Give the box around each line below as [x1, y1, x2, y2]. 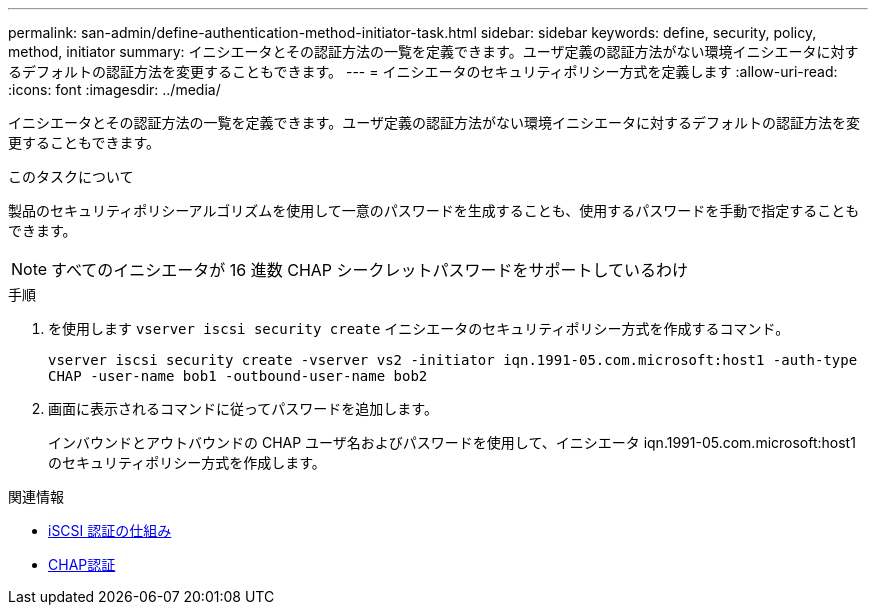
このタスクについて [8, 168, 134, 185]
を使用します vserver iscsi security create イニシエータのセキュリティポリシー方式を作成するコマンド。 [48, 320, 790, 337]
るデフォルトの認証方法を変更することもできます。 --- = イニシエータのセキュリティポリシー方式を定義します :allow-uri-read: [8, 63, 838, 80]
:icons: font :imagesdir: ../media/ [8, 81, 221, 98]
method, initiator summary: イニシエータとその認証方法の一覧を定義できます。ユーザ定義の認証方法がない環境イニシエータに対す [8, 43, 859, 60]
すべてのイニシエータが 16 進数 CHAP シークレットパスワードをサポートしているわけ [51, 260, 689, 280]
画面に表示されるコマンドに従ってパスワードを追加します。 [48, 400, 438, 417]
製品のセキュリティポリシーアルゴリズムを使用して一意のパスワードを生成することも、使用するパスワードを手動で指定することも [8, 202, 860, 219]
